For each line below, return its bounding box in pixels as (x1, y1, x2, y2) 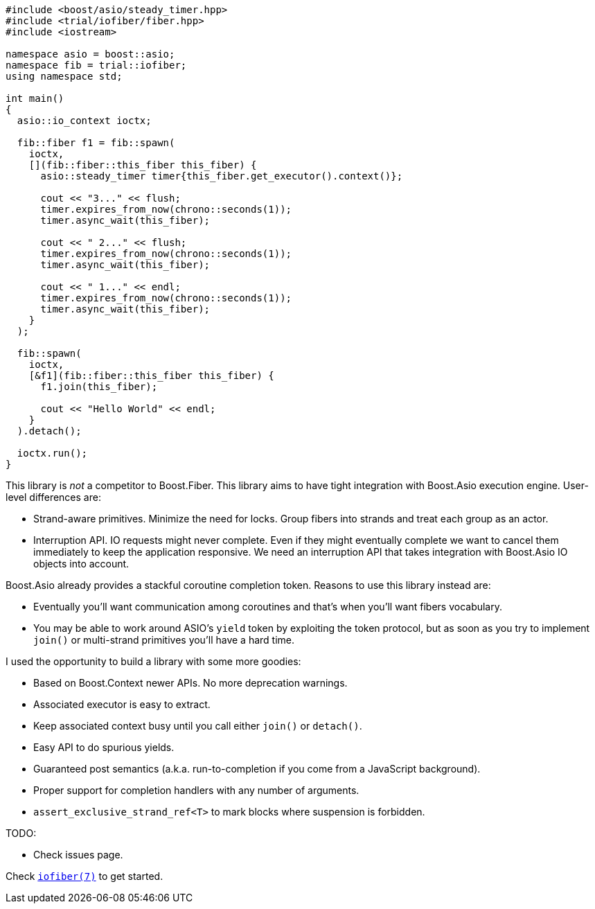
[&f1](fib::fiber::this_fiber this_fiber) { (28, 370, 274, 381)
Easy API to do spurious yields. (33, 741, 175, 753)
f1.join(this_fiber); (40, 381, 158, 392)
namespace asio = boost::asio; (6, 48, 175, 60)
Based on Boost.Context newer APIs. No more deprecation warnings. (33, 677, 348, 689)
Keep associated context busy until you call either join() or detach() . (33, 720, 362, 732)
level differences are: (6, 491, 101, 503)
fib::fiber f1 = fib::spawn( (17, 137, 175, 148)
